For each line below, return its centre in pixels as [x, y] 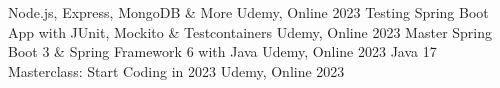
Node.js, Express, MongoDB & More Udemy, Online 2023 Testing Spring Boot [248, 12]
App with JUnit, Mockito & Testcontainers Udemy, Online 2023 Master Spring [250, 31]
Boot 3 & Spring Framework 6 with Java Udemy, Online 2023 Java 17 [222, 51]
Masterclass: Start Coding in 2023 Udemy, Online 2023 [176, 70]
